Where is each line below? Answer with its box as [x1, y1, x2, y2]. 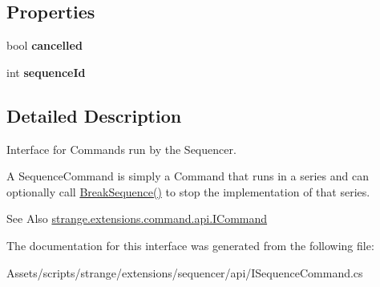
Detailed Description [6, 103, 182, 127]
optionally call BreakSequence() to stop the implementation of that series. [6, 183, 370, 200]
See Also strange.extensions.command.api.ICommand [6, 210, 268, 227]
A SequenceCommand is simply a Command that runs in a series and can [6, 168, 369, 184]
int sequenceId [6, 63, 86, 80]
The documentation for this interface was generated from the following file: [6, 236, 374, 253]
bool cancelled [6, 37, 83, 54]
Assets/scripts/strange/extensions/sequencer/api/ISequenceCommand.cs [6, 264, 363, 281]
